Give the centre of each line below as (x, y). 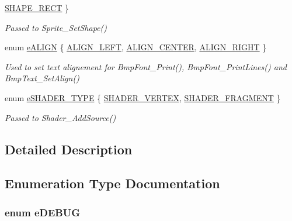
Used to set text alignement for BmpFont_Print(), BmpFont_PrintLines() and (146, 66)
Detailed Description (69, 149)
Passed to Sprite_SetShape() (56, 27)
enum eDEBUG (43, 212)
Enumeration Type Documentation (112, 183)
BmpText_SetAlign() (42, 78)
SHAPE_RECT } (37, 8)
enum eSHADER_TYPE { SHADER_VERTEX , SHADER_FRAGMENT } (143, 97)
